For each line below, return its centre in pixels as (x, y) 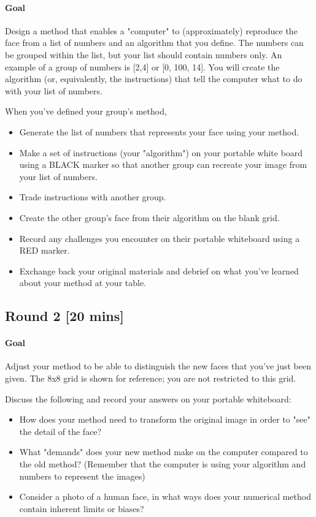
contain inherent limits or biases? (82, 508)
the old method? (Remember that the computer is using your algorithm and (163, 464)
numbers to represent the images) (82, 476)
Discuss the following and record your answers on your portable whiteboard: (148, 398)
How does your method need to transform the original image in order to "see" (165, 419)
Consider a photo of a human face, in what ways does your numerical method (165, 496)
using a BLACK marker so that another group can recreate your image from (163, 164)
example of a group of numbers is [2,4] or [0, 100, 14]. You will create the (142, 66)
